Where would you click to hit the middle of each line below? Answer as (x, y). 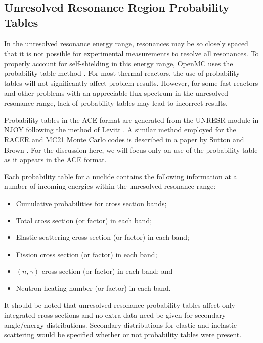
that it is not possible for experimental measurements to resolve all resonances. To (131, 53)
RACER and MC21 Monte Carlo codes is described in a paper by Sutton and (124, 139)
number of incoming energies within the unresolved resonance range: (110, 186)
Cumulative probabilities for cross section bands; (91, 203)
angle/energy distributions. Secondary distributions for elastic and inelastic (120, 325)
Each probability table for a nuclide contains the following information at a (121, 176)
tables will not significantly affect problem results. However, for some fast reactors (131, 83)
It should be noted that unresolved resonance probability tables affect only (120, 305)
